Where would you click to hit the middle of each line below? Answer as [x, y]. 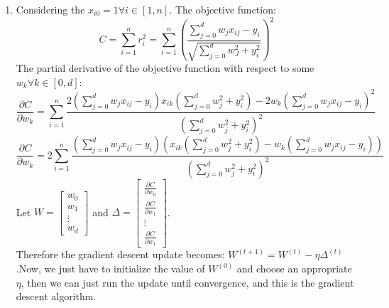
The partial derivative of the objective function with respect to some [165, 68]
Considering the [50, 9]
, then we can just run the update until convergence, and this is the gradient [187, 282]
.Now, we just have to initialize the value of [110, 268]
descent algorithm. [56, 296]
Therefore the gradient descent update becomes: [120, 254]
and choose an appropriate [294, 268]
